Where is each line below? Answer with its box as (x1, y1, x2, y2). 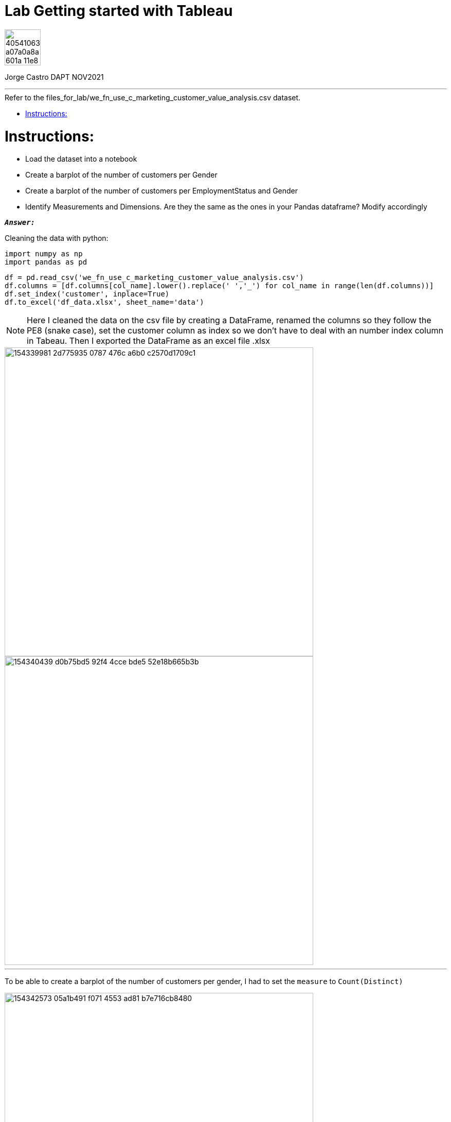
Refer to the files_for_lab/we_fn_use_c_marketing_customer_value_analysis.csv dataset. (5, 93, 301, 102)
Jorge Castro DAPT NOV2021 (5, 72, 104, 81)
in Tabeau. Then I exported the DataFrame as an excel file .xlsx (27, 336, 270, 346)
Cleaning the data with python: (5, 234, 109, 243)
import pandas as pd (5, 258, 87, 267)
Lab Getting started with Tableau (5, 2, 233, 20)
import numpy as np (5, 250, 83, 258)
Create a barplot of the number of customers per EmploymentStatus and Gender (25, 186, 298, 196)
